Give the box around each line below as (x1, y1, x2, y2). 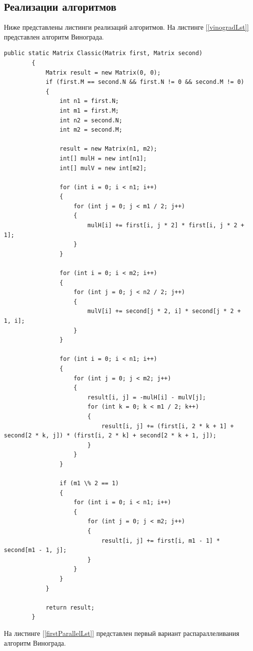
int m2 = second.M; (59, 126, 123, 134)
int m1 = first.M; (59, 107, 119, 114)
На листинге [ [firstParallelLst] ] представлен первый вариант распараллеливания (4, 628, 239, 638)
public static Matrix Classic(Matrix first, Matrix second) (4, 50, 203, 57)
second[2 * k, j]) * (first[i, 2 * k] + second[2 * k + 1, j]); (4, 432, 217, 439)
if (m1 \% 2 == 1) (59, 480, 119, 487)
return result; (45, 604, 95, 611)
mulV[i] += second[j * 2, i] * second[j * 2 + (87, 308, 241, 315)
